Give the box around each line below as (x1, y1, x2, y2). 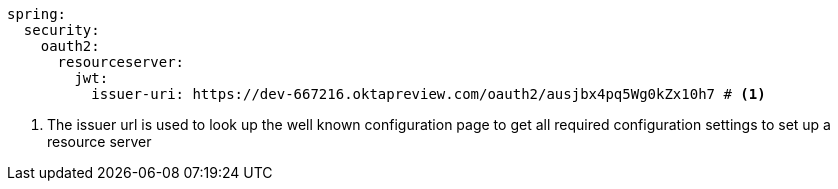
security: (23, 22, 100, 38)
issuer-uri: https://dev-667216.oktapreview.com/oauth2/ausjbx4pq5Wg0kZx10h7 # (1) (91, 86, 766, 102)
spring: (7, 6, 67, 22)
